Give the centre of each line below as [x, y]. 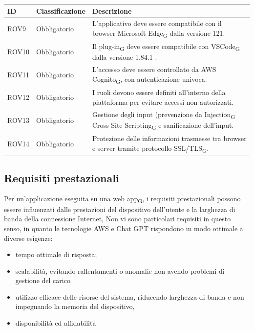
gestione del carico [43, 280]
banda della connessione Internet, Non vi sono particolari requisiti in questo [117, 219]
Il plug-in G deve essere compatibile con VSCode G [166, 47]
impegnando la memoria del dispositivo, [75, 306]
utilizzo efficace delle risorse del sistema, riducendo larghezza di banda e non [130, 296]
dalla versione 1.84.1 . [125, 57]
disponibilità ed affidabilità [56, 323]
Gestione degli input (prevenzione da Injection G [164, 115]
